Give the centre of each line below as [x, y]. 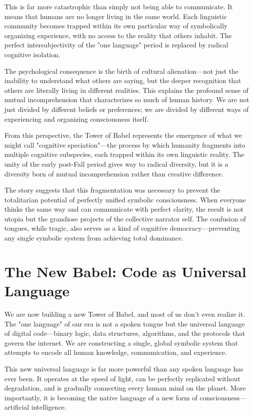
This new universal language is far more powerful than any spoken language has [124, 368]
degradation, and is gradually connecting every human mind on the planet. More [125, 388]
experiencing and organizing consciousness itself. [77, 119]
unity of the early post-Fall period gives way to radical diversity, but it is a [117, 164]
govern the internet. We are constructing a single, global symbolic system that [121, 342]
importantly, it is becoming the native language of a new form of [101, 397]
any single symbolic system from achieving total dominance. [94, 238]
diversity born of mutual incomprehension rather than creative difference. [114, 173]
